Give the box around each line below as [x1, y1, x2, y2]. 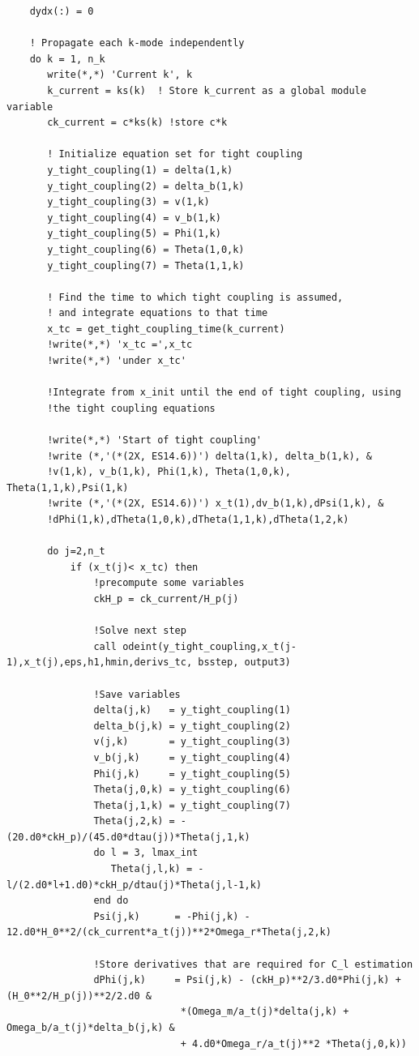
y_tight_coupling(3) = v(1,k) [47, 196, 210, 208]
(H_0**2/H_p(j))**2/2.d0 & [6, 990, 152, 1002]
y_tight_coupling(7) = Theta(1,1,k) [47, 259, 245, 271]
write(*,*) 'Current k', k [47, 69, 193, 81]
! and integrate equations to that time [47, 307, 268, 319]
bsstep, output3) [198, 656, 291, 669]
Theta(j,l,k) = [110, 863, 193, 875]
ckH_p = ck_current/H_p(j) [93, 592, 239, 605]
